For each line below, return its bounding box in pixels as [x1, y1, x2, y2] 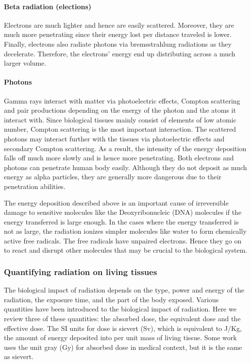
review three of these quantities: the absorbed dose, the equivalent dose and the [4, 313, 241, 324]
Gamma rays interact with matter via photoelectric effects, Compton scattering [4, 95, 240, 105]
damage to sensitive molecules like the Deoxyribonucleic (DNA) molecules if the [4, 207, 242, 217]
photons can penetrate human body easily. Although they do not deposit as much [4, 162, 247, 172]
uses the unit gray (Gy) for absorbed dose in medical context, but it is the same [4, 342, 242, 352]
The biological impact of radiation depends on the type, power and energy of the [4, 285, 244, 295]
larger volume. [4, 58, 47, 68]
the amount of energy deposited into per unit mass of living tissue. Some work [4, 332, 237, 343]
